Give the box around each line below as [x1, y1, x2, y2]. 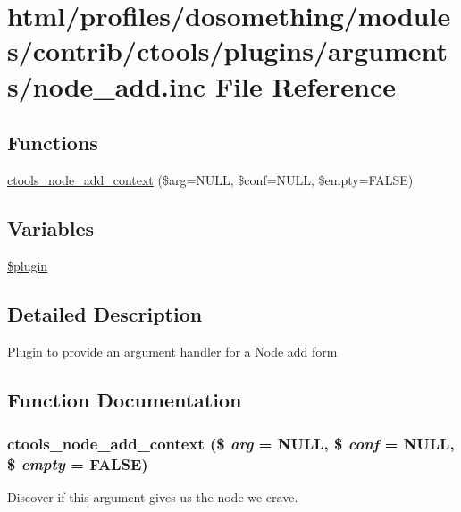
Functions [7, 129, 98, 156]
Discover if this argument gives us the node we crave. [7, 488, 298, 507]
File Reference [214, 67, 397, 104]
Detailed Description [7, 299, 203, 327]
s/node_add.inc [7, 67, 206, 104]
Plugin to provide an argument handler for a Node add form [7, 341, 338, 360]
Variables [7, 214, 95, 241]
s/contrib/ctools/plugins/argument [7, 32, 448, 69]
